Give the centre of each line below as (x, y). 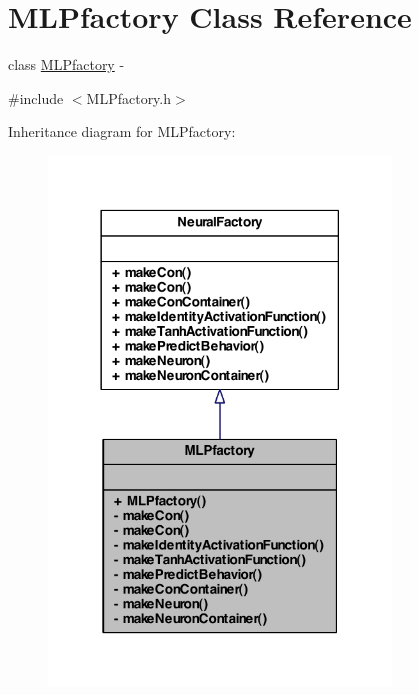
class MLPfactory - (66, 64)
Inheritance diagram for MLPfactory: (122, 131)
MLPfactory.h (129, 97)
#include (36, 97)
